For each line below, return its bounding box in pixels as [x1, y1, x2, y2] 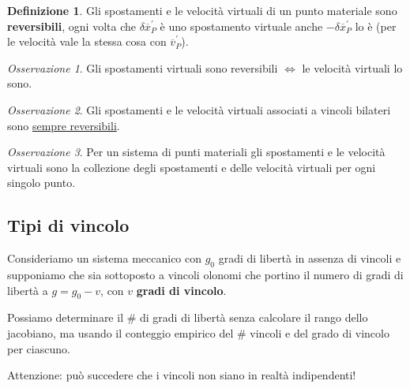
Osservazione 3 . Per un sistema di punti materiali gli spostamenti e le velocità [7, 144, 386, 160]
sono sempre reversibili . [7, 117, 120, 133]
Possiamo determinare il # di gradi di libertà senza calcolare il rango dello [7, 309, 368, 326]
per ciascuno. [7, 340, 70, 356]
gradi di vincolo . [136, 282, 227, 298]
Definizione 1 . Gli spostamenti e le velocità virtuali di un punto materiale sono [7, 2, 397, 18]
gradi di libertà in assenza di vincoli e [218, 250, 401, 267]
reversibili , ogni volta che [7, 17, 136, 34]
